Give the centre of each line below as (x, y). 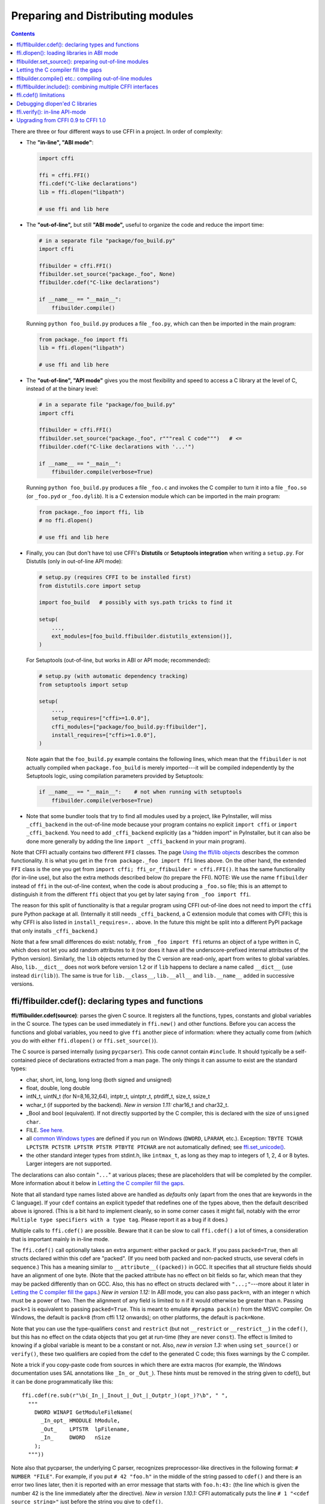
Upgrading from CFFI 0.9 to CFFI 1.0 (61, 120)
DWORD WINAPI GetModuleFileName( (84, 1413)
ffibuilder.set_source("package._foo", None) (107, 274)
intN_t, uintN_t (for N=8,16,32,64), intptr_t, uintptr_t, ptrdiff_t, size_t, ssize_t (118, 1096)
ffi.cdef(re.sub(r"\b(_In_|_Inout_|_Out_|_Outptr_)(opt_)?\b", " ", (125, 1395)
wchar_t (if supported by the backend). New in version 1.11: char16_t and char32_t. (127, 1105)
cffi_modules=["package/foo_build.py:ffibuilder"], (129, 727)
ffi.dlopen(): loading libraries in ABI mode (67, 53)
